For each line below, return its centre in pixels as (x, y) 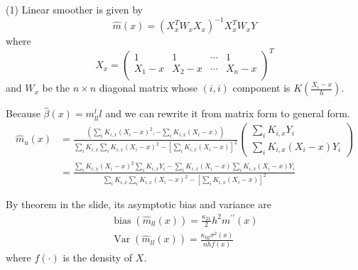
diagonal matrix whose (148, 88)
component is (261, 88)
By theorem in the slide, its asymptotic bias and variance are (139, 204)
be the (56, 88)
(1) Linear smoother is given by (74, 9)
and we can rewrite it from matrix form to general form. (228, 113)
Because (23, 113)
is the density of (98, 257)
